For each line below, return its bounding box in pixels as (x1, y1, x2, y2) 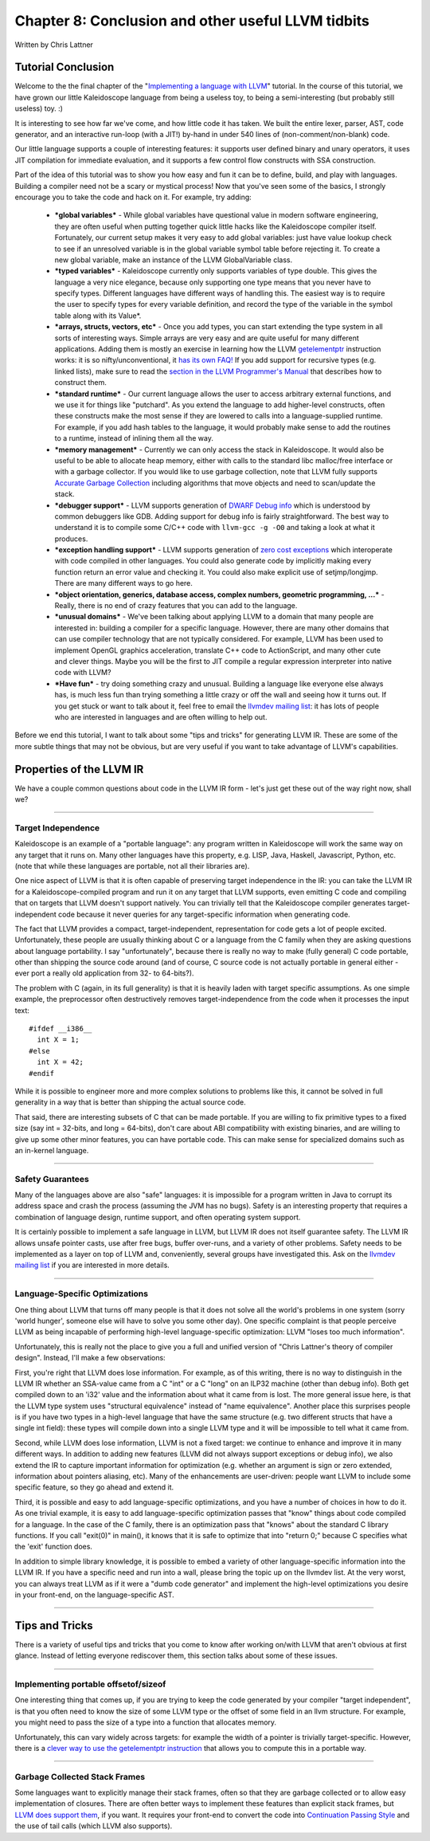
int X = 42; (37, 1058, 84, 1067)
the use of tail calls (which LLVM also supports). (14, 1821, 173, 1831)
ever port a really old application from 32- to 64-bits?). (14, 968, 194, 978)
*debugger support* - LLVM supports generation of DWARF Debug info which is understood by (54, 500, 370, 510)
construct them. (54, 378, 107, 387)
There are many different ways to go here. (54, 579, 193, 588)
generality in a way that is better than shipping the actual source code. (14, 1097, 246, 1107)
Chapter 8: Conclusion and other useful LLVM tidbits (14, 12, 370, 29)
